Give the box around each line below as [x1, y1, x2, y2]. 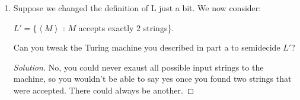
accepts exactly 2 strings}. [78, 21, 174, 34]
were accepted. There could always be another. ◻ [13, 84, 194, 96]
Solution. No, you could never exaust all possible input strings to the [13, 61, 264, 73]
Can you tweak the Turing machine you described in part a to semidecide [13, 41, 280, 54]
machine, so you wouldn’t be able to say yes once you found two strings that [13, 72, 292, 85]
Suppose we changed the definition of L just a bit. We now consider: [13, 2, 261, 14]
